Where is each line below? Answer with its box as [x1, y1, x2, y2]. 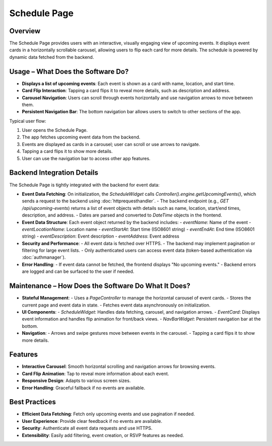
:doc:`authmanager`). [22, 254, 66, 260]
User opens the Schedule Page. [22, 127, 88, 133]
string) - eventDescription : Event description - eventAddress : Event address [22, 233, 180, 239]
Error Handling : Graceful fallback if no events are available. [22, 385, 146, 391]
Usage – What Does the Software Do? [9, 67, 129, 76]
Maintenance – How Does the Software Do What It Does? [9, 282, 191, 290]
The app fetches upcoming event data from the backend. [22, 134, 141, 140]
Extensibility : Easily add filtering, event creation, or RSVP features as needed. [22, 432, 184, 438]
